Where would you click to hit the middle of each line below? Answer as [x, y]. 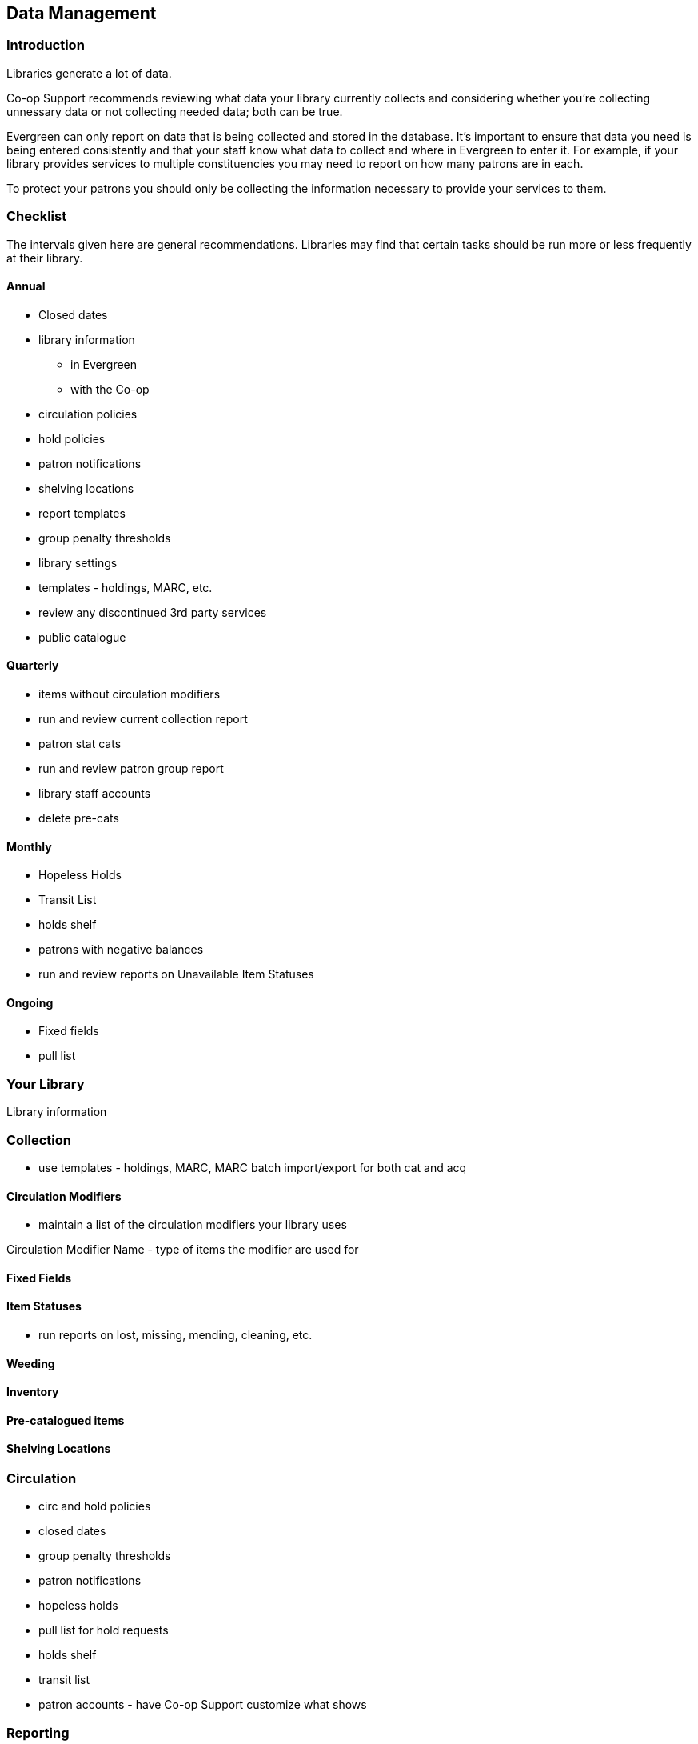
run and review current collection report [143, 718]
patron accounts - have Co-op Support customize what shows [203, 1705]
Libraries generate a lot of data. [89, 73]
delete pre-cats [79, 818]
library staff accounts [95, 793]
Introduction [46, 45]
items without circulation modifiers [130, 694]
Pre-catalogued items [66, 1420]
